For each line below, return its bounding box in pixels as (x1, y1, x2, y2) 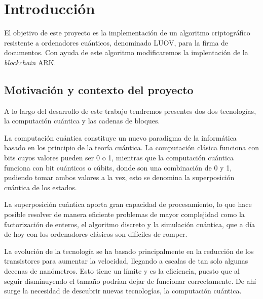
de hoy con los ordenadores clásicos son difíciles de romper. (4, 229, 187, 239)
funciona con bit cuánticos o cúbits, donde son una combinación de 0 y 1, (4, 162, 232, 173)
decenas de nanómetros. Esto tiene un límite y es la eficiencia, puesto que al (4, 266, 240, 276)
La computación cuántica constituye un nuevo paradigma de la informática (4, 132, 237, 143)
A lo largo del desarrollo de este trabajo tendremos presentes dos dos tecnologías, (4, 105, 256, 116)
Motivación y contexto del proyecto (4, 81, 194, 97)
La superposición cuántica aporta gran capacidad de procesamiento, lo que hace (4, 199, 252, 209)
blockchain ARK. (4, 57, 56, 67)
